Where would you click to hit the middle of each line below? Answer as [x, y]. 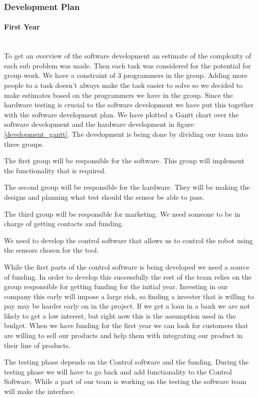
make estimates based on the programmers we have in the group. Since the [119, 95]
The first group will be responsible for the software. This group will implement [124, 161]
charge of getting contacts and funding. [64, 223]
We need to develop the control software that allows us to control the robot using [129, 240]
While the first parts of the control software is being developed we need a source [127, 266]
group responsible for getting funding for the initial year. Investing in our [116, 286]
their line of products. [37, 345]
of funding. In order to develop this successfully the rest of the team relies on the [128, 276]
